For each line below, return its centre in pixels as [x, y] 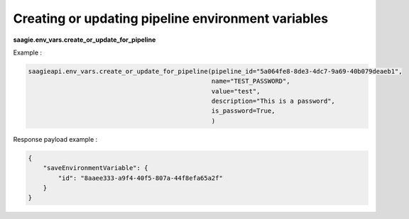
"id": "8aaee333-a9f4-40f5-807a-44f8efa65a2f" [140, 178]
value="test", [236, 91]
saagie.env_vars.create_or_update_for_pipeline [84, 40]
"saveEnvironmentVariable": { [96, 168]
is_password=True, [243, 111]
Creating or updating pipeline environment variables [171, 18]
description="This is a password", [273, 101]
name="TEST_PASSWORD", [251, 81]
